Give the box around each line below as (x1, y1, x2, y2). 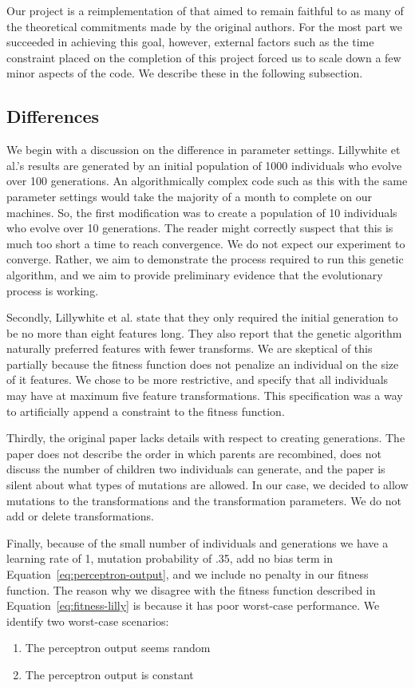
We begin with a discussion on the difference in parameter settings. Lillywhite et (6, 141, 401, 158)
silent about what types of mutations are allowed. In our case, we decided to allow (6, 476, 409, 493)
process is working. (6, 282, 99, 299)
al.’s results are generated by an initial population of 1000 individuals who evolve (6, 156, 402, 173)
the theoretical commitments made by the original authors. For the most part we (6, 18, 403, 34)
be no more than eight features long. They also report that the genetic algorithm (6, 324, 402, 341)
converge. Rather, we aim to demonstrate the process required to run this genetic (6, 251, 404, 267)
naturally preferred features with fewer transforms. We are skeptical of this (6, 340, 373, 357)
